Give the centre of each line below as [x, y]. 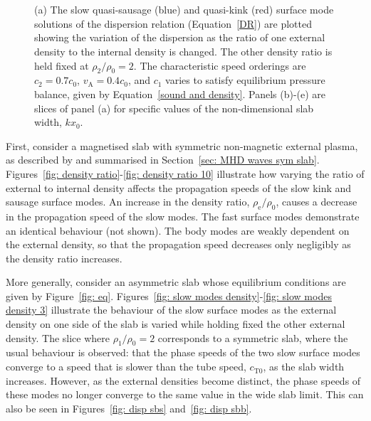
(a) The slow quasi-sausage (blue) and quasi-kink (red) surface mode [184, 10]
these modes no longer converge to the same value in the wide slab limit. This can [185, 394]
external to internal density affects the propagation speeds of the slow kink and [179, 187]
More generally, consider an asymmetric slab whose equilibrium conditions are [176, 282]
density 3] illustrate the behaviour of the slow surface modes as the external [171, 310]
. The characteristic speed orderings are [220, 65]
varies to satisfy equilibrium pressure [245, 80]
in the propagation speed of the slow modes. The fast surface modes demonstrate [183, 216]
